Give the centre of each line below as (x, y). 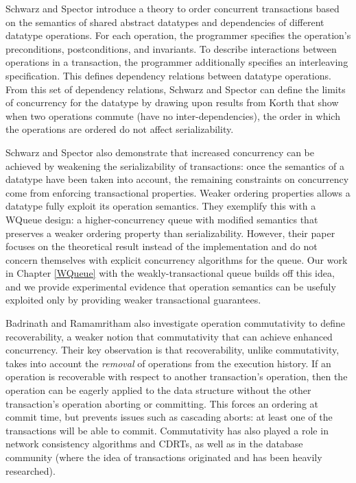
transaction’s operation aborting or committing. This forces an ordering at (162, 403)
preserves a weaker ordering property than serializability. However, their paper (170, 233)
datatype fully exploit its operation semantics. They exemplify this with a (161, 206)
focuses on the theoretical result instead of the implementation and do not (162, 246)
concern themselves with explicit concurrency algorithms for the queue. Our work (177, 259)
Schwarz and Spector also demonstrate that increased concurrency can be (160, 152)
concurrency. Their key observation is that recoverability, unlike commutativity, (173, 350)
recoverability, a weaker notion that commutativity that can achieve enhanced (169, 336)
